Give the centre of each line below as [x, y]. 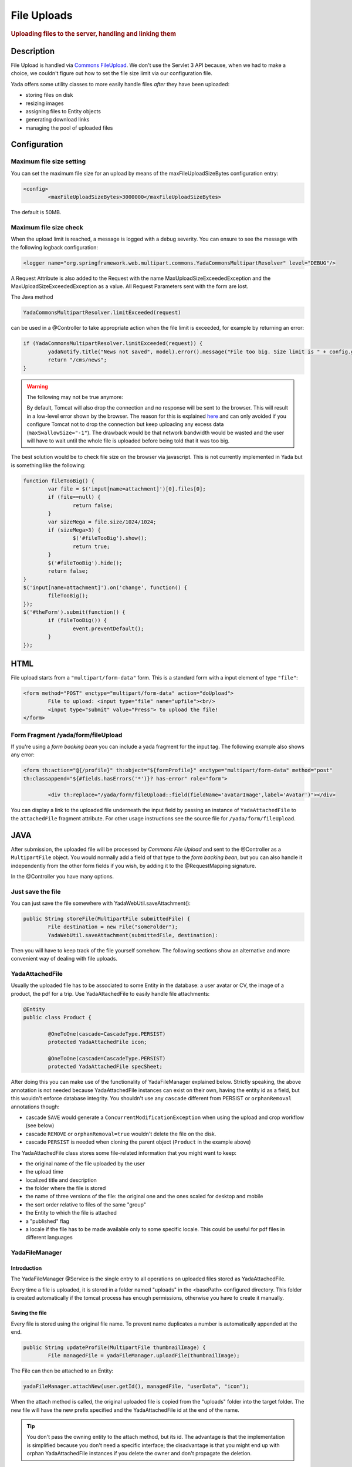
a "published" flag [48, 1221]
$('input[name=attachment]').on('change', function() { [105, 587]
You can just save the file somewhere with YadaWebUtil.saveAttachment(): [101, 903]
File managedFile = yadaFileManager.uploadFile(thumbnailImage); [144, 1356]
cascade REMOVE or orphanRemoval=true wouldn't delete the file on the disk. [121, 1134]
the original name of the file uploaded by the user [85, 1163]
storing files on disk [49, 95]
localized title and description [61, 1180]
